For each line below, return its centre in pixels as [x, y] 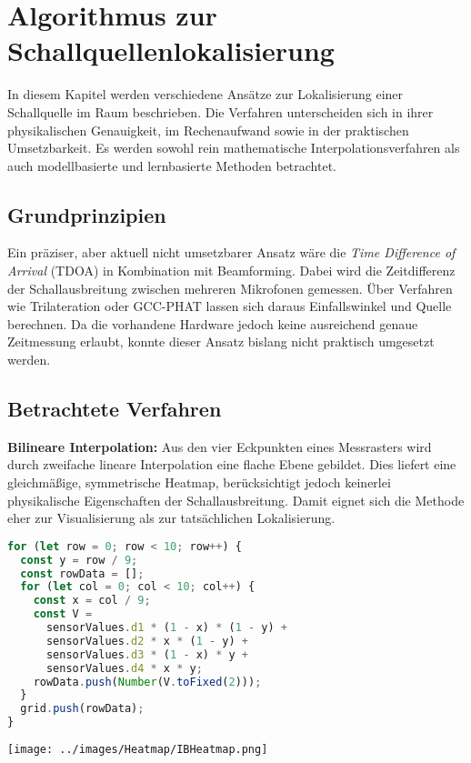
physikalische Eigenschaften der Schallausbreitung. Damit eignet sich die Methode [236, 500]
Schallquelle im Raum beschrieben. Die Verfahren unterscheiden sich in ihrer [220, 111]
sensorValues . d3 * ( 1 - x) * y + [147, 654]
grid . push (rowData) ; [82, 709]
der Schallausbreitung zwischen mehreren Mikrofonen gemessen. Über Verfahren [230, 288]
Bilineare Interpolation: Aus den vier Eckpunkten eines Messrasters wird [220, 446]
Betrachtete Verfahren [115, 409]
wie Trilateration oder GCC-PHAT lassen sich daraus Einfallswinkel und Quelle [230, 306]
